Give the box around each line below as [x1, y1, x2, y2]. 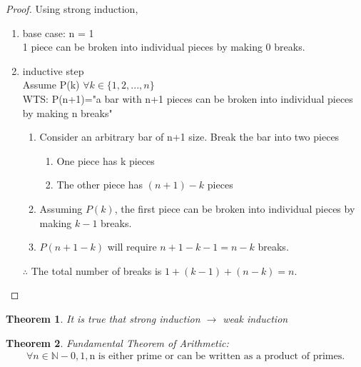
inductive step [22, 63, 84, 78]
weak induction [223, 311, 288, 326]
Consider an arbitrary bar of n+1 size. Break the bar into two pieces [39, 129, 340, 144]
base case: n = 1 [22, 25, 94, 40]
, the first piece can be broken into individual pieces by [114, 201, 355, 216]
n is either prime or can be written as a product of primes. [89, 351, 345, 362]
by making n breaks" [22, 105, 113, 120]
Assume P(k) [22, 77, 80, 92]
